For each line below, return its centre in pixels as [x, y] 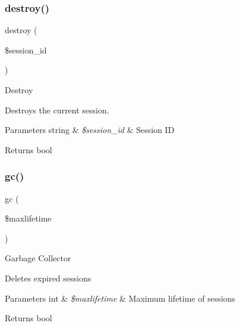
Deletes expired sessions [48, 278]
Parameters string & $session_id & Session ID [90, 130]
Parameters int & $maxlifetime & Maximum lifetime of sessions [120, 298]
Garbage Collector [38, 258]
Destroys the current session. [57, 110]
